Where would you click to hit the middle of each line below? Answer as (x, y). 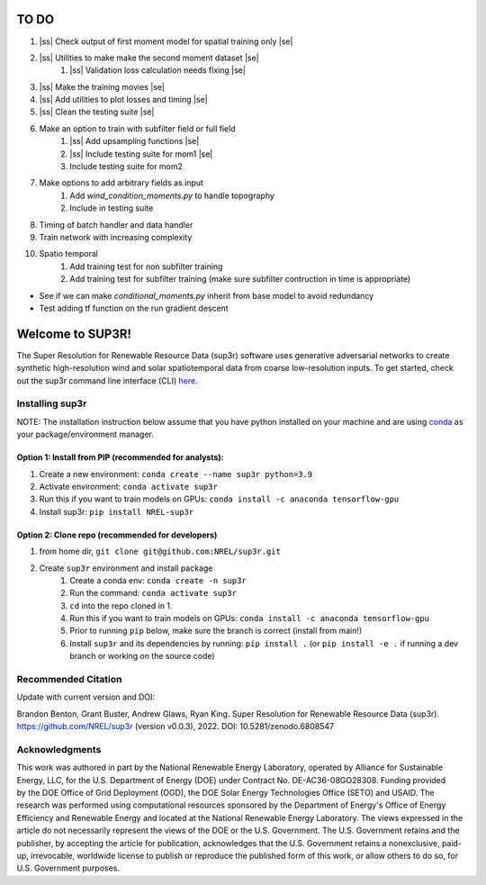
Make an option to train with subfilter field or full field (137, 128)
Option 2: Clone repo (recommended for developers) (117, 535)
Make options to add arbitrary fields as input (121, 183)
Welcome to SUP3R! (74, 334)
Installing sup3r (52, 403)
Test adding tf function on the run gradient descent (134, 308)
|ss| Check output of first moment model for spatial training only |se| (166, 41)
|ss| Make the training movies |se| (102, 86)
